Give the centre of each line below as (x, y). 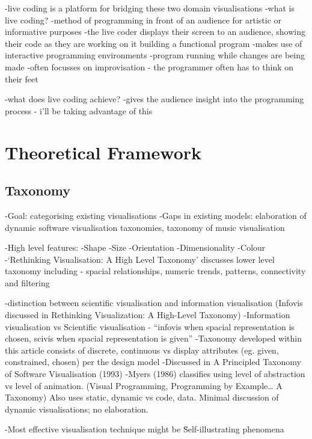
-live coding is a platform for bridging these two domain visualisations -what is (150, 8)
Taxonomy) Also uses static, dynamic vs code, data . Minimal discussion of (142, 397)
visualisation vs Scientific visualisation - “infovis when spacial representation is (150, 326)
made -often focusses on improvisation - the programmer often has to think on (149, 66)
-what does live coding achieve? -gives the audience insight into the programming (154, 99)
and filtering (27, 282)
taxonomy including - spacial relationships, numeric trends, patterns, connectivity (155, 271)
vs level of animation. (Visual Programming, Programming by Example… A (144, 385)
